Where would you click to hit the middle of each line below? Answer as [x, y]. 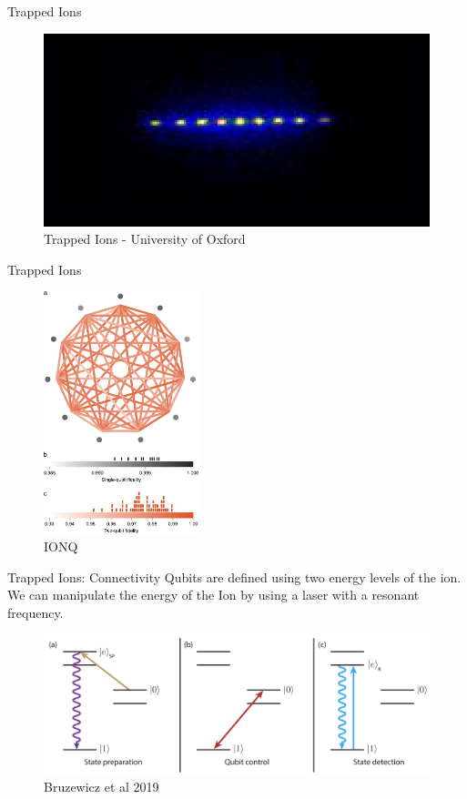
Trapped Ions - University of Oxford [145, 239]
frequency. [36, 612]
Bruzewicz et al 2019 [102, 787]
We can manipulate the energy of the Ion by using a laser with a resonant [213, 595]
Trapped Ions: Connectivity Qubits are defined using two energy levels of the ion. [234, 576]
